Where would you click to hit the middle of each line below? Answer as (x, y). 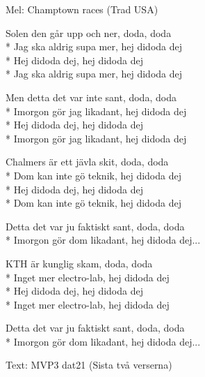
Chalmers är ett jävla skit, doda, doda (87, 162)
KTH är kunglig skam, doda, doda (79, 263)
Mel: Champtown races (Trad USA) (82, 9)
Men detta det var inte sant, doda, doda (91, 97)
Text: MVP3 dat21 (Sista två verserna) (89, 365)
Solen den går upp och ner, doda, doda (89, 32)
